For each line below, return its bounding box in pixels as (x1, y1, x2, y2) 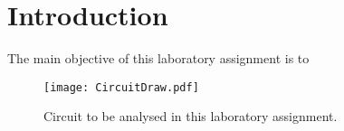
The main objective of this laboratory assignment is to (7, 49, 310, 68)
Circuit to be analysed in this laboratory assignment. (43, 107, 338, 126)
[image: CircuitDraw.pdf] (43, 80, 199, 94)
